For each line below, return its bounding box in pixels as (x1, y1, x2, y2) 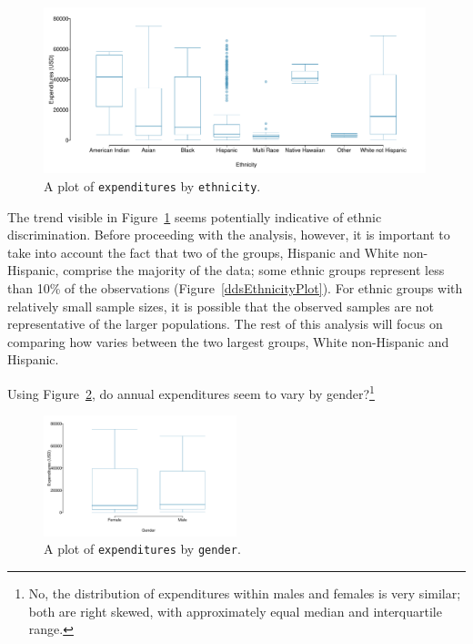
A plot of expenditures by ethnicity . (44, 177, 261, 195)
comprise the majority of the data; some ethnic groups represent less (63, 261, 445, 280)
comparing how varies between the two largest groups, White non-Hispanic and (7, 332, 449, 351)
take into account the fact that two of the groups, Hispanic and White (7, 242, 399, 261)
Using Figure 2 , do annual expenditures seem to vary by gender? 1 (7, 382, 375, 403)
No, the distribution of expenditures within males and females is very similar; (28, 584, 461, 602)
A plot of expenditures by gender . (44, 539, 241, 558)
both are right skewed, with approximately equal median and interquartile (28, 601, 442, 620)
